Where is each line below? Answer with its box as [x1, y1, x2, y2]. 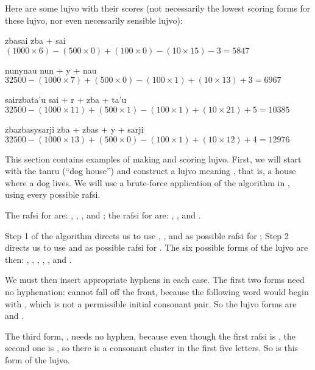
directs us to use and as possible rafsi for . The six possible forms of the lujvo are [5, 241, 308, 254]
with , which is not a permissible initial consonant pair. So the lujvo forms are [5, 297, 297, 310]
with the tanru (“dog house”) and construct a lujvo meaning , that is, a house [5, 164, 296, 177]
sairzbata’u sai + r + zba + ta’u [5, 93, 127, 106]
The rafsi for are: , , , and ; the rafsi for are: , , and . [5, 208, 201, 221]
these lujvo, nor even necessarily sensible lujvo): [5, 13, 183, 26]
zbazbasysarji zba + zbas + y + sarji [5, 122, 144, 135]
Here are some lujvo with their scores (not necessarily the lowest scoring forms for [5, 2, 311, 14]
